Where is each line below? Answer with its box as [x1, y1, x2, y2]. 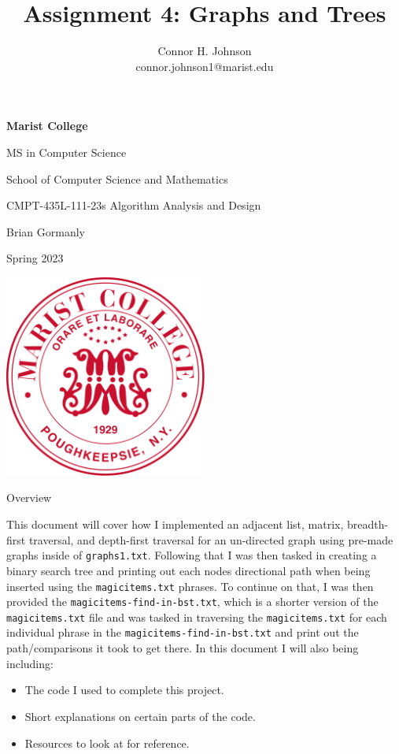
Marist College [6, 117, 88, 134]
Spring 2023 [6, 250, 64, 266]
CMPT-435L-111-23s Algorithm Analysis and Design [6, 197, 261, 214]
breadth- [347, 516, 389, 533]
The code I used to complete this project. [24, 682, 224, 698]
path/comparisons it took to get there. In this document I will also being [6, 640, 359, 656]
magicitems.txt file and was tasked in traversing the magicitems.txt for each [6, 608, 387, 625]
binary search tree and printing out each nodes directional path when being [6, 562, 371, 578]
